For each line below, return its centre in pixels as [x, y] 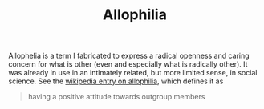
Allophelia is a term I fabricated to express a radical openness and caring [129, 56]
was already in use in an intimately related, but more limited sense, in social [133, 73]
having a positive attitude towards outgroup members [116, 97]
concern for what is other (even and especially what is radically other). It [128, 64]
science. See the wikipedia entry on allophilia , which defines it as [116, 81]
